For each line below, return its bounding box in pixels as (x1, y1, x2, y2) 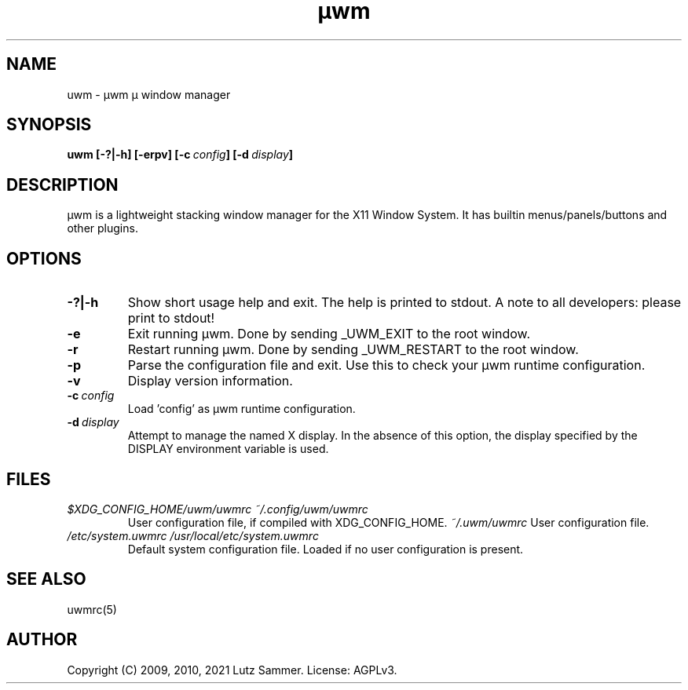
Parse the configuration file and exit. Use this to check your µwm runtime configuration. (127, 357, 646, 374)
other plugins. (67, 221, 138, 235)
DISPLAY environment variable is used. (127, 442, 329, 456)
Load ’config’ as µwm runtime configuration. (127, 402, 356, 416)
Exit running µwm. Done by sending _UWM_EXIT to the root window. (127, 326, 531, 342)
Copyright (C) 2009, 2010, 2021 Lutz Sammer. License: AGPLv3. (67, 663, 397, 677)
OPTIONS (6, 248, 82, 268)
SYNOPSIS (6, 115, 92, 135)
